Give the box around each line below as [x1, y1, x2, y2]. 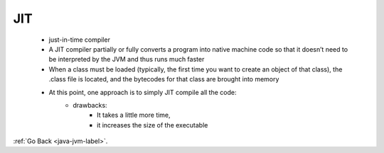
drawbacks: [73, 101, 107, 109]
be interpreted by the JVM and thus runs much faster [48, 55, 205, 64]
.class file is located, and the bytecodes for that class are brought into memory [48, 75, 279, 84]
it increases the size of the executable [97, 120, 208, 129]
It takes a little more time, [97, 110, 171, 120]
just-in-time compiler [48, 35, 110, 44]
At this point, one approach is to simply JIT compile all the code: [48, 88, 237, 96]
